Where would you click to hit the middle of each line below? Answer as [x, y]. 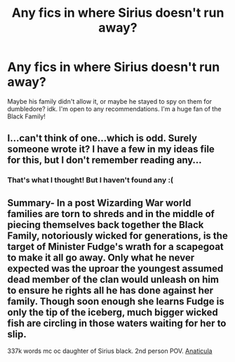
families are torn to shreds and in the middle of [111, 214]
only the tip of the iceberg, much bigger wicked [113, 312]
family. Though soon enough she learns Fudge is [116, 301]
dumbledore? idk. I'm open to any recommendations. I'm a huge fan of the [114, 109]
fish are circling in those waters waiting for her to [117, 323]
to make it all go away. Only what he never [101, 257]
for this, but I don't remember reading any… [105, 160]
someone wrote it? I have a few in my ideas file [111, 149]
